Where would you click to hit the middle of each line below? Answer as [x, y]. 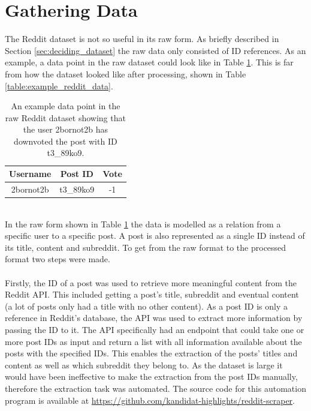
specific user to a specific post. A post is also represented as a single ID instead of [155, 235]
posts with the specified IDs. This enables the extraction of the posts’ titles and [151, 353]
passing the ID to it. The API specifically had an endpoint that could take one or [155, 329]
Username [30, 174]
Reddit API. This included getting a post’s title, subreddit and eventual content [152, 294]
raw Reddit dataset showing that [65, 117]
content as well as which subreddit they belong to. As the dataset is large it [144, 364]
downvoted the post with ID [66, 141]
